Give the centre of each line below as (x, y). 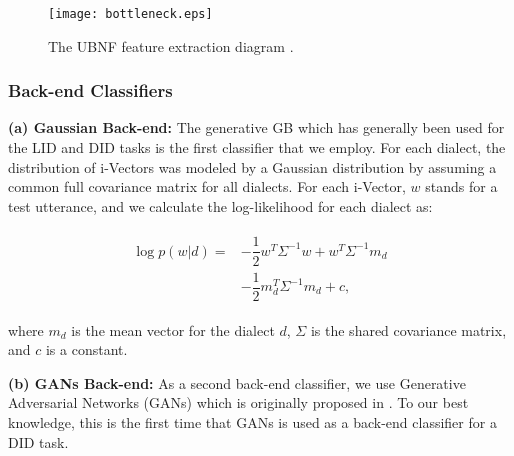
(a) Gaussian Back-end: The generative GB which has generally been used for (256, 127)
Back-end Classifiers (90, 90)
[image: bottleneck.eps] (130, 14)
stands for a (461, 186)
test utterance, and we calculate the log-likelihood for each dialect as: (220, 205)
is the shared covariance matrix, (408, 329)
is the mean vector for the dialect (173, 329)
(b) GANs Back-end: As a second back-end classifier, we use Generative (237, 382)
